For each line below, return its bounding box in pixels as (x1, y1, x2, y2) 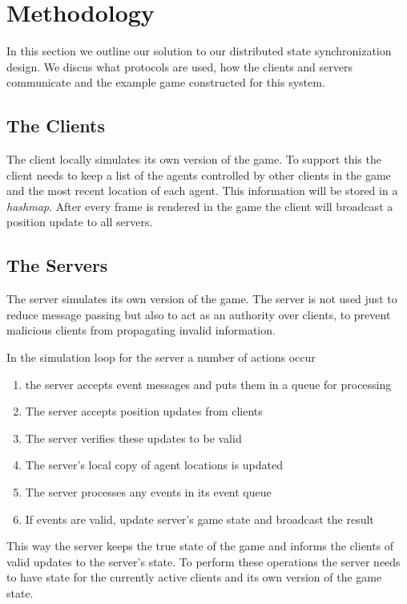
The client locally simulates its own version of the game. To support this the (6, 151, 381, 168)
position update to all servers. (6, 213, 153, 230)
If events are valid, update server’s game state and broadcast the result (25, 510, 374, 527)
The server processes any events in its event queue (25, 484, 272, 501)
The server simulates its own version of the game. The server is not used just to (6, 290, 397, 307)
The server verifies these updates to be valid (25, 429, 242, 446)
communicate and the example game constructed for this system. (6, 74, 325, 91)
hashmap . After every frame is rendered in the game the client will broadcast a (6, 197, 393, 214)
